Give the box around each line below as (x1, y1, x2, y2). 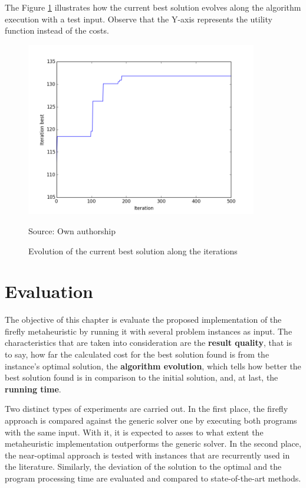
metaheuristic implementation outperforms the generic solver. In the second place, (5, 437, 301, 450)
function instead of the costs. (5, 24, 109, 37)
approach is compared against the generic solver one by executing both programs (5, 414, 297, 427)
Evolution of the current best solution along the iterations (28, 244, 238, 257)
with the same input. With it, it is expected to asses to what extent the (5, 425, 264, 438)
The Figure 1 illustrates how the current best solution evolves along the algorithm (5, 1, 301, 13)
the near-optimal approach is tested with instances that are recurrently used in (5, 448, 290, 461)
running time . (5, 382, 61, 395)
